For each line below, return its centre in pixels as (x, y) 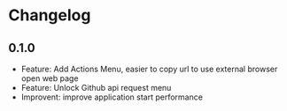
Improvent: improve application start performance (112, 97)
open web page (50, 78)
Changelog (50, 15)
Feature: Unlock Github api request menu (96, 88)
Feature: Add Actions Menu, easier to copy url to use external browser (149, 69)
